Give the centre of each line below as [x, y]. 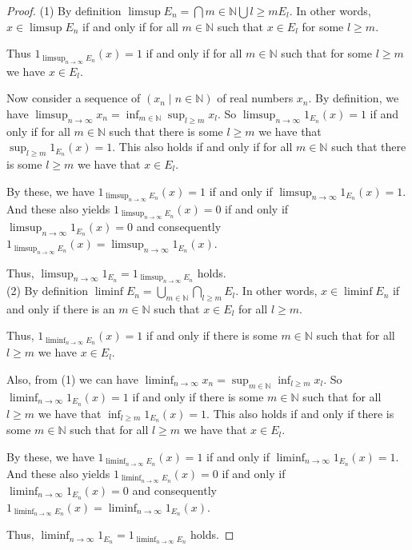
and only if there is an [61, 308]
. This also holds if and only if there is [300, 413]
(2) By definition [48, 291]
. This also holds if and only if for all [202, 147]
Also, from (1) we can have [72, 379]
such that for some [326, 53]
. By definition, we [354, 98]
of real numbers [255, 98]
